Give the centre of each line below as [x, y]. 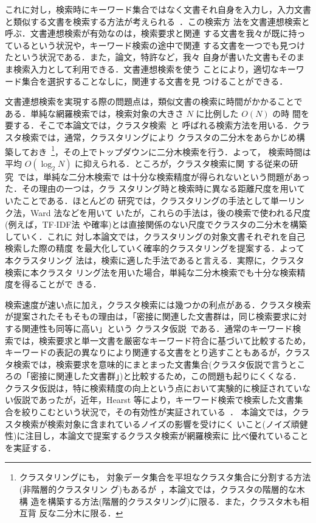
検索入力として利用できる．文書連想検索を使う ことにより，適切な [146, 68]
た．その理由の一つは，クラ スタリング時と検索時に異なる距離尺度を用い [151, 188]
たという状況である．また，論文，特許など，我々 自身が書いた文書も [142, 57]
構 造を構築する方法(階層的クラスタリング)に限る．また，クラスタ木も [160, 501]
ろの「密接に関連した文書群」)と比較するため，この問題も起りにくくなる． [153, 376]
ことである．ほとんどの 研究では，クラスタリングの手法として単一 [154, 200]
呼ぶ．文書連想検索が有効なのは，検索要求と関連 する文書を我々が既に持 [151, 33]
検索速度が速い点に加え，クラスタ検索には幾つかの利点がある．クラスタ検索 [158, 304]
